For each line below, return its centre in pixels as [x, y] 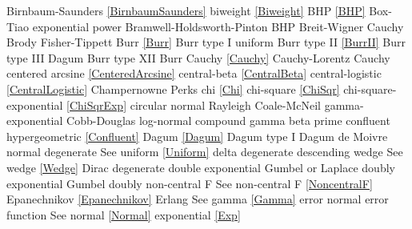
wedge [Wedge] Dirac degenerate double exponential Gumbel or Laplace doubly [201, 167]
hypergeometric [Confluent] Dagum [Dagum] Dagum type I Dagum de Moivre [197, 136]
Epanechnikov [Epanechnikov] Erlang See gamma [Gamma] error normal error [198, 199]
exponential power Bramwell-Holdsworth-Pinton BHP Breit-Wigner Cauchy [218, 26]
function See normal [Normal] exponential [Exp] [124, 214]
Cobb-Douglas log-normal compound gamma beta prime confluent [228, 121]
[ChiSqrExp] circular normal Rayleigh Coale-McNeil [194, 104]
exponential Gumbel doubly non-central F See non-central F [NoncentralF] [190, 183]
